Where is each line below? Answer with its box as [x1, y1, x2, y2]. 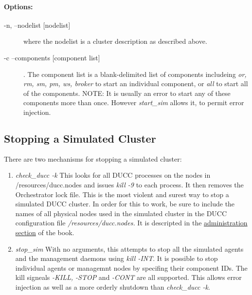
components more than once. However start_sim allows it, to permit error [23, 97, 244, 108]
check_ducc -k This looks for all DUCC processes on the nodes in [15, 170, 211, 180]
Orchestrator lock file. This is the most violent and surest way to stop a [15, 189, 229, 199]
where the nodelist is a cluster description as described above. [23, 36, 207, 46]
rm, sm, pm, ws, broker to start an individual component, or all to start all [23, 78, 248, 89]
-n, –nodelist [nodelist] [4, 19, 71, 30]
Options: [4, 1, 33, 11]
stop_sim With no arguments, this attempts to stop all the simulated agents [15, 243, 244, 254]
